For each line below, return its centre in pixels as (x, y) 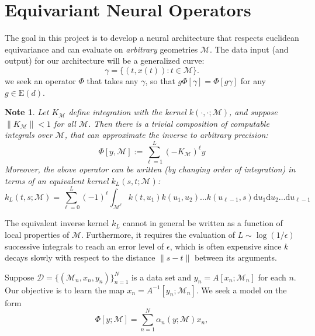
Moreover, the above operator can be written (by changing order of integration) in (150, 169)
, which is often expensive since (226, 246)
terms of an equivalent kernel (57, 180)
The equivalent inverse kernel (57, 223)
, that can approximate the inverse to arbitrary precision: (166, 135)
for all (65, 123)
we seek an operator (40, 80)
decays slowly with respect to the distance (80, 257)
